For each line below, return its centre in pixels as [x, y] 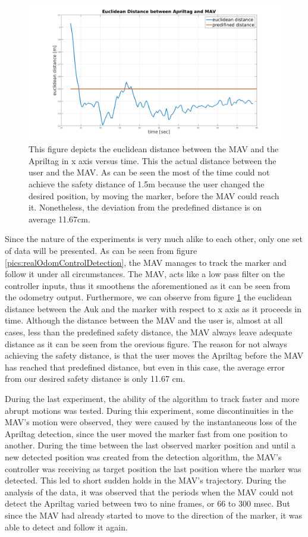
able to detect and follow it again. [66, 527]
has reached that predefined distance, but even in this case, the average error [145, 367]
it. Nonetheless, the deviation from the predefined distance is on [145, 207]
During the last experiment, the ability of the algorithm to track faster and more [152, 399]
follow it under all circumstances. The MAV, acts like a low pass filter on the [145, 274]
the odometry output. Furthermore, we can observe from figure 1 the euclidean [148, 297]
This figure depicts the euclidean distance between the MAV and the [154, 149]
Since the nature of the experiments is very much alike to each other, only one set [154, 239]
